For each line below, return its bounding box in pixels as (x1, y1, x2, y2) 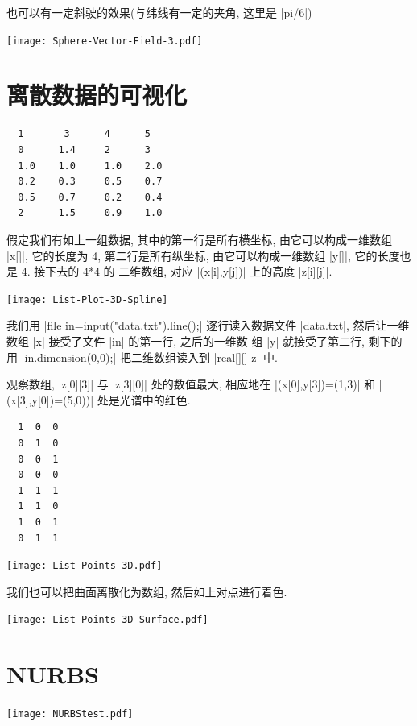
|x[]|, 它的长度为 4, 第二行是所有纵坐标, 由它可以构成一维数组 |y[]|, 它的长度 (6, 247, 400, 263)
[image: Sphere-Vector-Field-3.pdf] (6, 35, 203, 47)
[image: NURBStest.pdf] (6, 708, 134, 720)
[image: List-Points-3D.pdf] (6, 560, 163, 572)
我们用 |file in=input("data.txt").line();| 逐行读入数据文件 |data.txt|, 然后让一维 (6, 317, 410, 334)
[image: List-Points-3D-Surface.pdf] (6, 614, 208, 626)
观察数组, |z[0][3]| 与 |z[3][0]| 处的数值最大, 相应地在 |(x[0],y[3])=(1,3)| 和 (6, 375, 376, 392)
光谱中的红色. (119, 391, 191, 408)
